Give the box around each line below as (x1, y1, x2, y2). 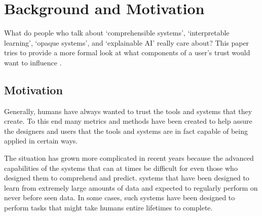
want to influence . (4, 57, 62, 67)
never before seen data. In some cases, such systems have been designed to (4, 192, 235, 203)
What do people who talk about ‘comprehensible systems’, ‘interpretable (4, 27, 230, 38)
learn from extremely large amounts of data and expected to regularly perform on (4, 182, 258, 193)
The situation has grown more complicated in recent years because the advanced (4, 153, 254, 163)
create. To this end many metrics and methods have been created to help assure (4, 116, 252, 126)
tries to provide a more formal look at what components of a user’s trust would (4, 47, 250, 58)
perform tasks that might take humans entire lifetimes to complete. (4, 202, 213, 213)
